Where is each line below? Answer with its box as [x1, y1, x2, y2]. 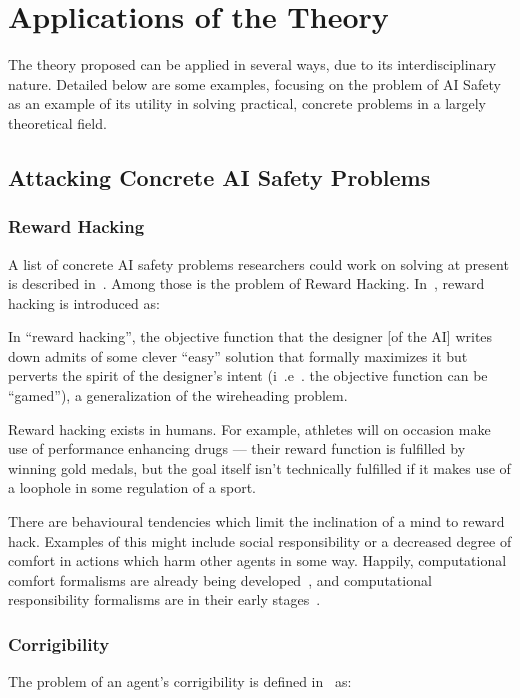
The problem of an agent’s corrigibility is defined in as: [8, 671, 352, 692]
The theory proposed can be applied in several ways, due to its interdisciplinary [8, 54, 497, 75]
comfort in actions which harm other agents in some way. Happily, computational [8, 550, 507, 571]
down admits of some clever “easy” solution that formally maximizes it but [8, 345, 468, 366]
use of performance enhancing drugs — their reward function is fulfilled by [8, 438, 466, 459]
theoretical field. [8, 112, 107, 133]
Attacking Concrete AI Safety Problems [8, 161, 431, 192]
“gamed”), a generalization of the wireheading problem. [8, 385, 348, 406]
